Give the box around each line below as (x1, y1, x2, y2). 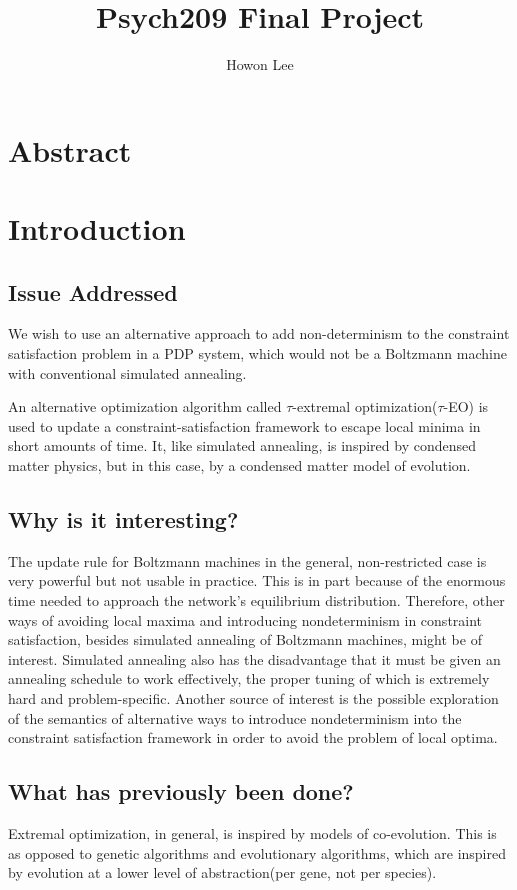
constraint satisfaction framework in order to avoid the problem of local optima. (8, 727, 498, 748)
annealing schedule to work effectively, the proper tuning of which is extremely (8, 668, 490, 689)
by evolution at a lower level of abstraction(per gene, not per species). (8, 862, 437, 883)
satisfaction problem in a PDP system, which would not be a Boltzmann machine (8, 343, 507, 364)
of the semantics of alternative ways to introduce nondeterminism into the (8, 707, 462, 728)
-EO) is (443, 396, 489, 417)
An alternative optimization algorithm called (8, 396, 282, 417)
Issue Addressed (8, 276, 178, 307)
